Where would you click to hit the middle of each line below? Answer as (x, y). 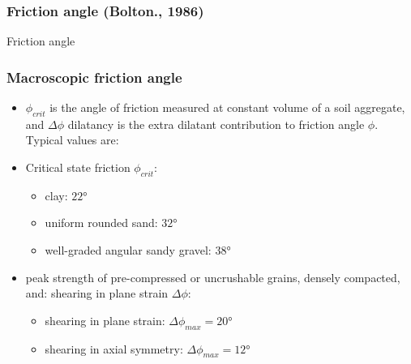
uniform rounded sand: (101, 223)
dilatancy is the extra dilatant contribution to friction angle (216, 124)
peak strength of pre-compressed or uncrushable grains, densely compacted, (213, 277)
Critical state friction (78, 167)
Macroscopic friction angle (94, 77)
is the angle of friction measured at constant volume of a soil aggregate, (227, 107)
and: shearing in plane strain (97, 293)
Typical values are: (72, 140)
